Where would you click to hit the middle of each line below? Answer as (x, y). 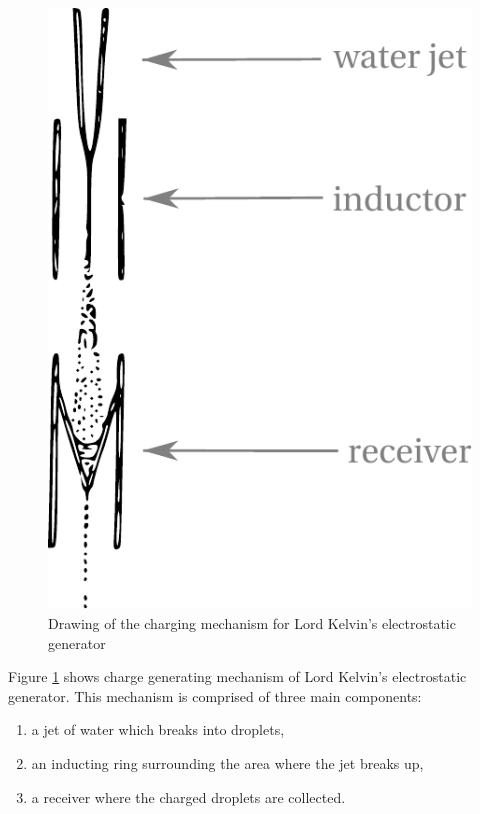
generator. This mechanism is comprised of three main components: (215, 695)
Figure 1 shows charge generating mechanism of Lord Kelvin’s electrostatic (237, 676)
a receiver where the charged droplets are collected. (188, 796)
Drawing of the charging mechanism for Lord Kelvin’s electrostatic (252, 623)
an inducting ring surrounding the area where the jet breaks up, (227, 763)
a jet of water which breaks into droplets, (158, 729)
